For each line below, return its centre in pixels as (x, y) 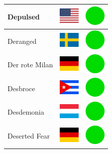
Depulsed (24, 16)
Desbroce (21, 88)
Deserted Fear (29, 136)
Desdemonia (26, 112)
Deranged (22, 41)
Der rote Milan (30, 65)
